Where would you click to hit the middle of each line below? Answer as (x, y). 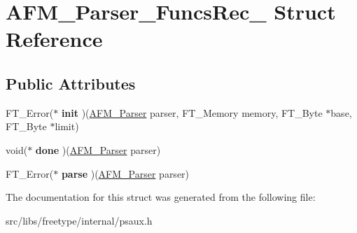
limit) (67, 126)
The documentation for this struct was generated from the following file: (161, 197)
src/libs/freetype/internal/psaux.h (79, 220)
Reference (54, 39)
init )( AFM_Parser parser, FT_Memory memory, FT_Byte (192, 112)
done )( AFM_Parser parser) (98, 149)
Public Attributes (71, 83)
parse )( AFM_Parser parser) (125, 173)
